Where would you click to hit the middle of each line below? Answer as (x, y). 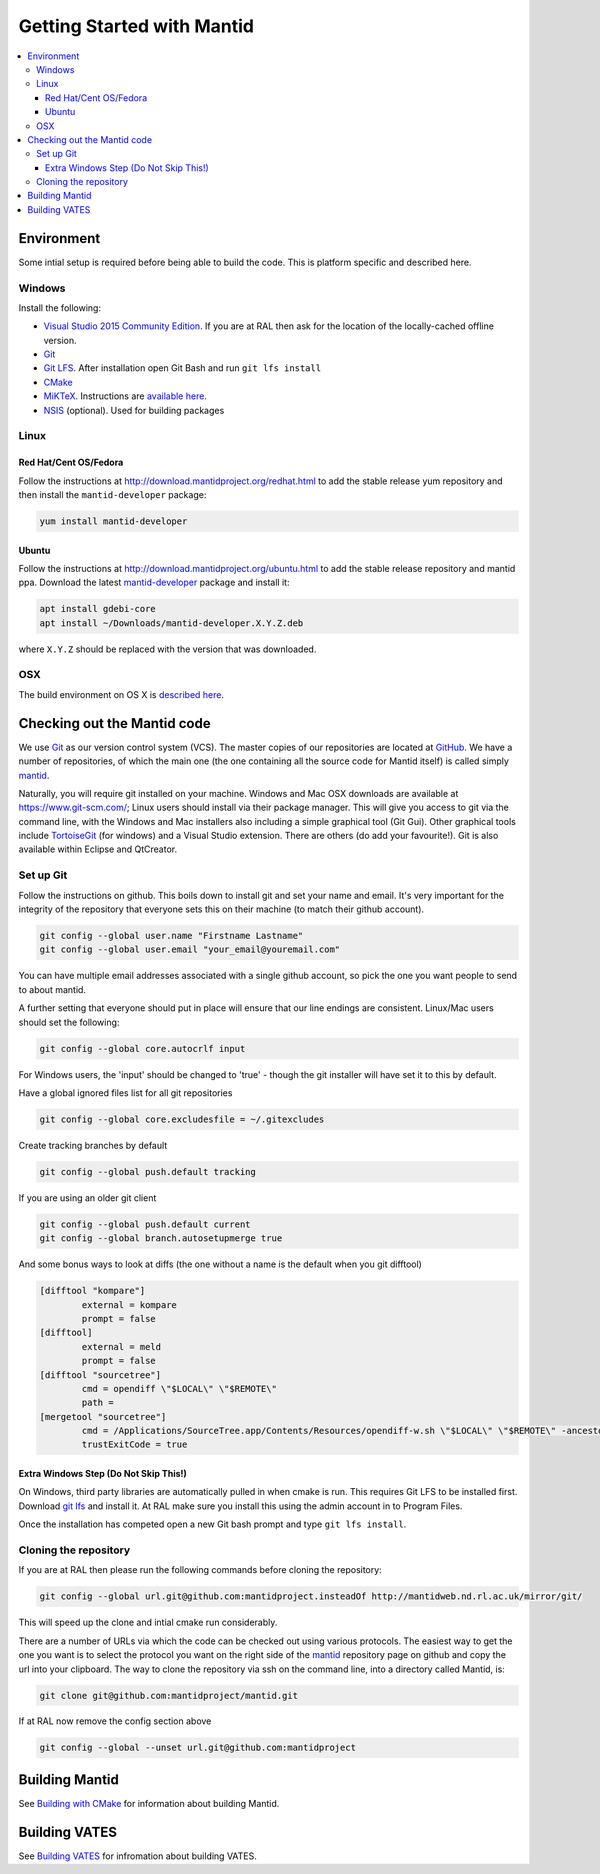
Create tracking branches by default (93, 1145)
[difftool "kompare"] (92, 1291)
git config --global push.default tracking (148, 1171)
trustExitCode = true (134, 1444)
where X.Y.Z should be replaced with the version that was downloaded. (167, 649)
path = (97, 1403)
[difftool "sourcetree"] (100, 1374)
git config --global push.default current (145, 1224)
